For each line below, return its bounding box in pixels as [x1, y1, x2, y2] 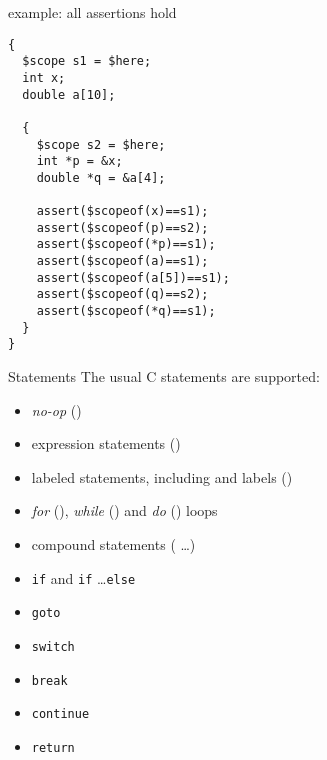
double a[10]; [22, 87, 116, 102]
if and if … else [31, 567, 136, 588]
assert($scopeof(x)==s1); [36, 204, 209, 219]
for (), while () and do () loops [31, 500, 218, 521]
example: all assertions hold [8, 2, 177, 22]
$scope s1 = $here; [22, 54, 152, 69]
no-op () [31, 399, 82, 420]
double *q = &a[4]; [36, 170, 166, 185]
